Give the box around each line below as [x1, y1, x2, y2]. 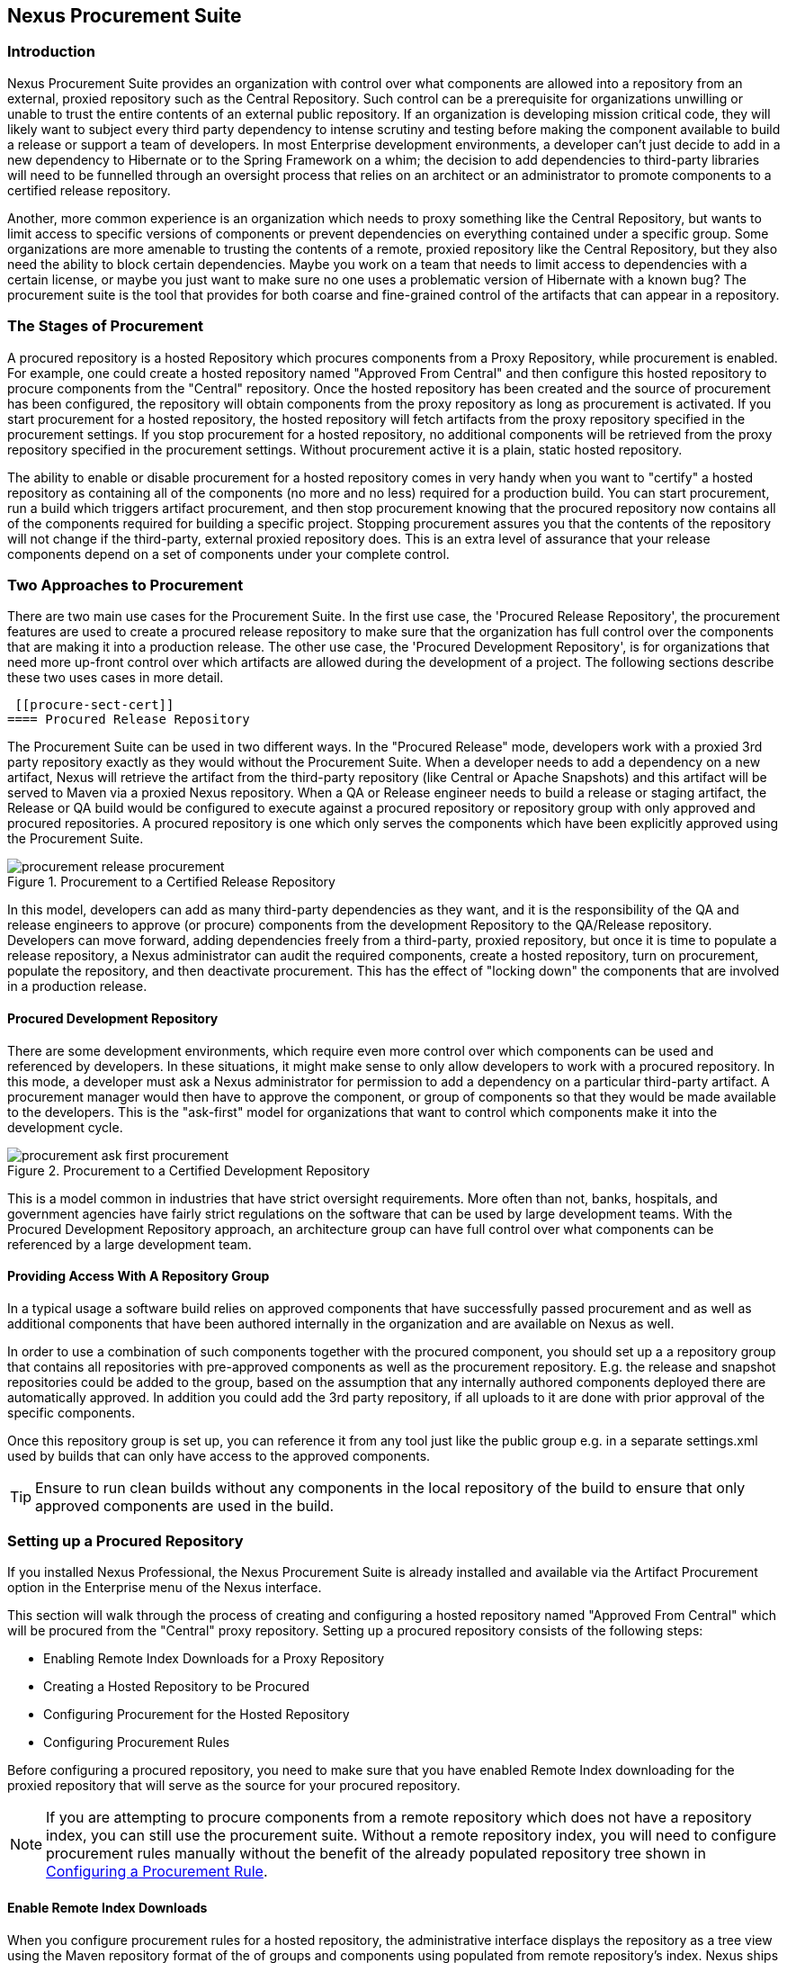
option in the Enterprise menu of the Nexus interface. [7, 1580, 322, 1596]
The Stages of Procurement [7, 317, 204, 336]
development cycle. [7, 1119, 123, 1135]
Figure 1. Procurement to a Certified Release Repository [7, 874, 335, 890]
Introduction [7, 42, 95, 61]
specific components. [7, 1404, 136, 1420]
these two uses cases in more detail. [7, 670, 224, 686]
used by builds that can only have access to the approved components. [7, 1447, 431, 1463]
